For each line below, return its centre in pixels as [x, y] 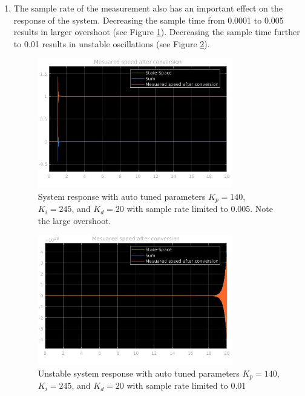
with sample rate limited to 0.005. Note [200, 209]
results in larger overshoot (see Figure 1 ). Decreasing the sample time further [157, 32]
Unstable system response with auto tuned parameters [139, 373]
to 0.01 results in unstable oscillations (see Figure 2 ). [112, 43]
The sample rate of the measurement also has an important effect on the [148, 8]
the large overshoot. [74, 220]
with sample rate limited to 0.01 [186, 385]
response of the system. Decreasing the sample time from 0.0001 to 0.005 [149, 20]
